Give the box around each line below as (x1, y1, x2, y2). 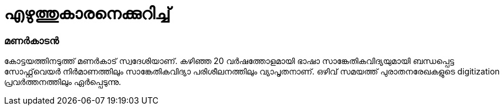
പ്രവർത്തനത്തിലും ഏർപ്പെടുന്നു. (4, 77, 121, 87)
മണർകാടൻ (4, 34, 59, 47)
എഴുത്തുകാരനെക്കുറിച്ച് (4, 3, 171, 23)
